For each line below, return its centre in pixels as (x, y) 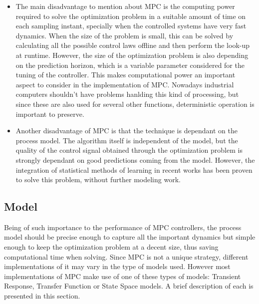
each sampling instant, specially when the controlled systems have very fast (131, 26)
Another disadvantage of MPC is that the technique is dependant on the (127, 131)
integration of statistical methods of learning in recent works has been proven (134, 169)
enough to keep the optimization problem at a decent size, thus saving (111, 247)
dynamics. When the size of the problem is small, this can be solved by (125, 35)
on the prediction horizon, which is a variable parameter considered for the (130, 65)
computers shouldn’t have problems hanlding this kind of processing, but (127, 94)
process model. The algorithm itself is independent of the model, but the (127, 140)
